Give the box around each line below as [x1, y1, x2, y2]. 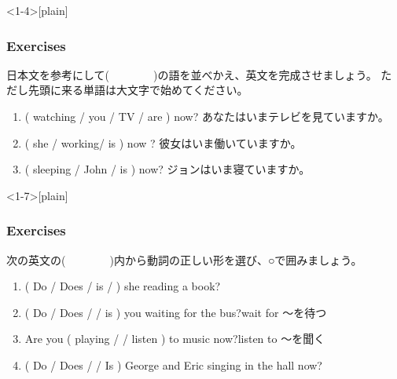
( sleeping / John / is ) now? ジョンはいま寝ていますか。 [24, 161, 311, 177]
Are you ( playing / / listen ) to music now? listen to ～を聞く [24, 330, 325, 347]
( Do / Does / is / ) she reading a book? [24, 278, 221, 294]
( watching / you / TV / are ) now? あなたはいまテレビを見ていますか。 [24, 108, 389, 124]
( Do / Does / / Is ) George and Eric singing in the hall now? [24, 356, 322, 373]
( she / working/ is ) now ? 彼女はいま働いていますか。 [24, 134, 302, 151]
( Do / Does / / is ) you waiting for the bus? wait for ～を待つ [24, 304, 327, 320]
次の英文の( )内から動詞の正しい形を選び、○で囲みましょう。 [6, 251, 362, 268]
